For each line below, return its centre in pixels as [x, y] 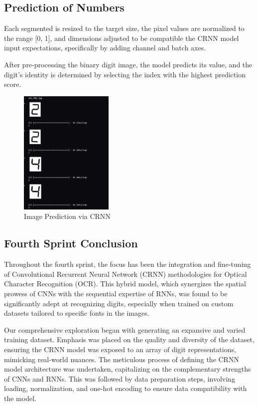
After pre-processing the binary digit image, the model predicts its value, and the [128, 64]
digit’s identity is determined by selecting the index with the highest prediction [125, 74]
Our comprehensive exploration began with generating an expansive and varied [125, 329]
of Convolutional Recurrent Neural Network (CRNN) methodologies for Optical [126, 274]
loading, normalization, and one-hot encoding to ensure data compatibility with [126, 388]
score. [13, 84]
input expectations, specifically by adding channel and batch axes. [105, 48]
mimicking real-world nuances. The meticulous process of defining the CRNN [122, 359]
